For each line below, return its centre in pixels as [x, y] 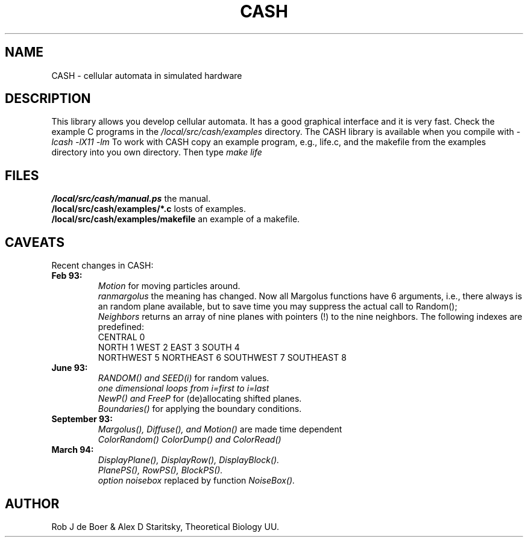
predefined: [121, 327]
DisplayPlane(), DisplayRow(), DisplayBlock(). [189, 460]
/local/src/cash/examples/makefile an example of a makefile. [176, 219]
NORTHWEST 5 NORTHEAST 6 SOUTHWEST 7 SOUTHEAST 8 [222, 358]
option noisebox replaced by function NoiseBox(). [196, 481]
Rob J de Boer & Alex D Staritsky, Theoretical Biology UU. [165, 526]
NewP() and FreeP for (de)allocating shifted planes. [200, 399]
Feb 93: [67, 276]
